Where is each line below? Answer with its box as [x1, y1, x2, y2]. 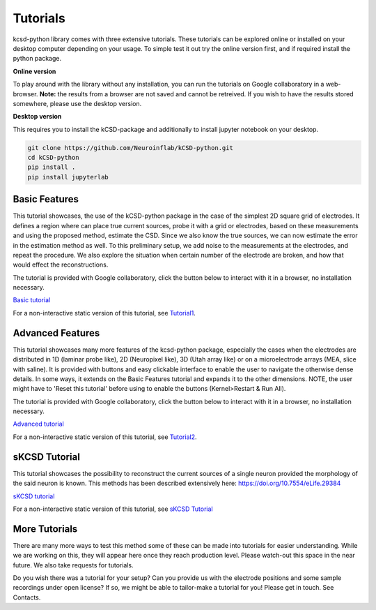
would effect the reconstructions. [13, 260, 109, 269]
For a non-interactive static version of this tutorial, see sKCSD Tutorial [13, 505, 213, 513]
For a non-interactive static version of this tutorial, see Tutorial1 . [13, 308, 196, 317]
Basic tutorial [13, 296, 51, 304]
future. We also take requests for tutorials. [13, 560, 134, 569]
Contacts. [13, 593, 41, 602]
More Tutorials [13, 523, 78, 535]
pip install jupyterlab [27, 173, 109, 181]
